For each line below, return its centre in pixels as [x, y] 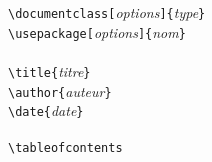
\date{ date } [46, 110]
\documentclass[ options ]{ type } [107, 12]
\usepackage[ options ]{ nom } [97, 31]
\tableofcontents [65, 148]
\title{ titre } [49, 70]
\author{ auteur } [60, 90]
